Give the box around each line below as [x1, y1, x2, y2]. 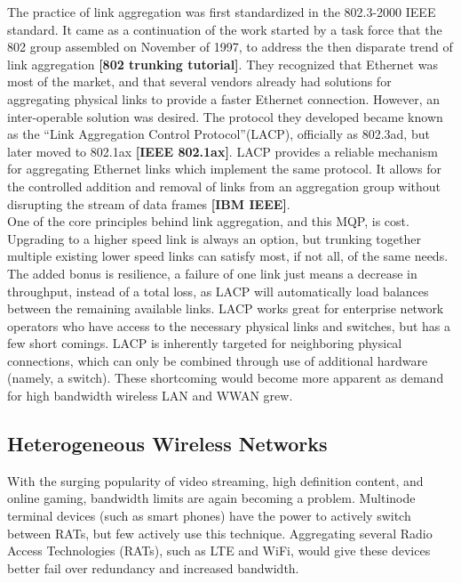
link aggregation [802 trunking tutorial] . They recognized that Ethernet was [7, 54, 438, 73]
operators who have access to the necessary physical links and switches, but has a [7, 316, 450, 335]
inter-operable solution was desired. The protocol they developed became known [7, 107, 443, 126]
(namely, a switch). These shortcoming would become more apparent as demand [7, 368, 444, 387]
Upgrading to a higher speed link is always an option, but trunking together [7, 229, 421, 247]
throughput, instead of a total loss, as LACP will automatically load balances [7, 281, 429, 300]
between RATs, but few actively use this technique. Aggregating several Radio [7, 523, 433, 542]
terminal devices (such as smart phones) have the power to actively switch [7, 506, 411, 525]
